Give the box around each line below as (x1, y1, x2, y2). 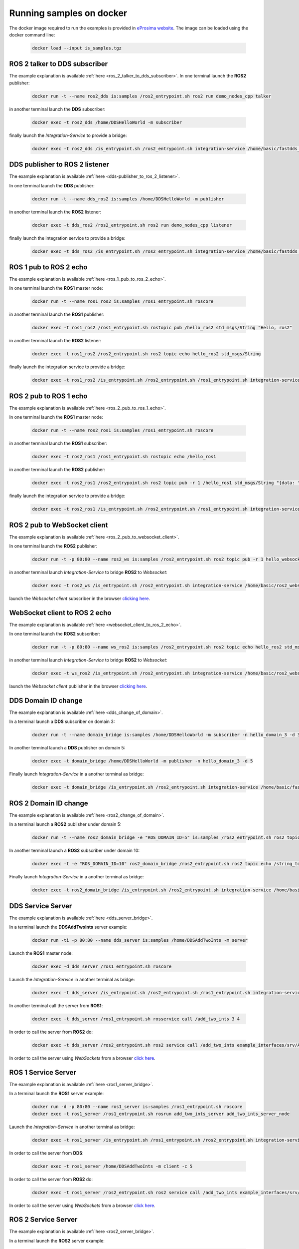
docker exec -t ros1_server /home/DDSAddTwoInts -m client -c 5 (32, 1163, 193, 1169)
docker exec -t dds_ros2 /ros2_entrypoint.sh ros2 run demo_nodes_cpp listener (32, 222, 232, 228)
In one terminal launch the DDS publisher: (9, 182, 95, 188)
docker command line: (9, 31, 55, 37)
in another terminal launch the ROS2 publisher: (9, 467, 106, 473)
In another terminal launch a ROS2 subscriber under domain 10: (9, 847, 140, 854)
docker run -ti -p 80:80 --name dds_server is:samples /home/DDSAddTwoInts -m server (32, 937, 248, 943)
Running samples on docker (9, 7, 127, 18)
